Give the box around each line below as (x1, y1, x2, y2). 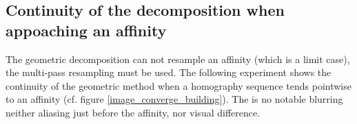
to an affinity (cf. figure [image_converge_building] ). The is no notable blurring (6, 92, 343, 106)
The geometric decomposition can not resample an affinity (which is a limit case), (6, 51, 350, 66)
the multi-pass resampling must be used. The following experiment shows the (6, 65, 331, 79)
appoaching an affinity (6, 19, 167, 40)
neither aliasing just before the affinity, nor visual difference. (6, 105, 261, 119)
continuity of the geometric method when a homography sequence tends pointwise (6, 78, 351, 92)
